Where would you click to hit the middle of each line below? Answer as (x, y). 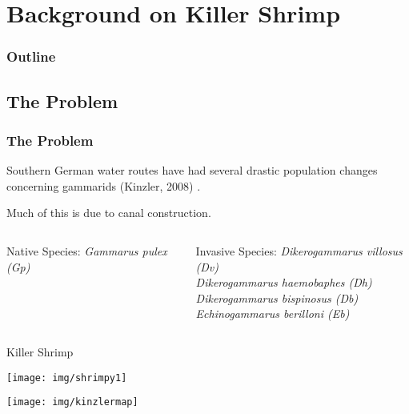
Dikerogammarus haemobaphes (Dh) (284, 282)
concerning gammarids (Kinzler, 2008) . (104, 185)
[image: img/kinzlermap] (72, 402)
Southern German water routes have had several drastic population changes (192, 170)
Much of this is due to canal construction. (109, 213)
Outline (31, 56)
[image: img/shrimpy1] (67, 378)
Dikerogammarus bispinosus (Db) (277, 297)
